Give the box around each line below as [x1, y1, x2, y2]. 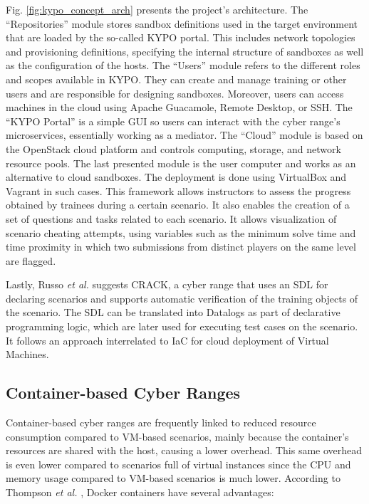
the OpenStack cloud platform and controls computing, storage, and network [6, 141, 341, 156]
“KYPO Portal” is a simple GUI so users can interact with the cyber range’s [6, 113, 341, 128]
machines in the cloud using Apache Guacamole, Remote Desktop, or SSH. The [6, 100, 353, 115]
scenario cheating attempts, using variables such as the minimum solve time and [6, 225, 356, 240]
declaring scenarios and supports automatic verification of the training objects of [6, 290, 358, 305]
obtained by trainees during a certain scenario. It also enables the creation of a [6, 197, 350, 212]
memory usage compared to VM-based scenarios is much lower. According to [6, 471, 341, 485]
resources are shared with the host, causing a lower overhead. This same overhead [6, 443, 363, 458]
